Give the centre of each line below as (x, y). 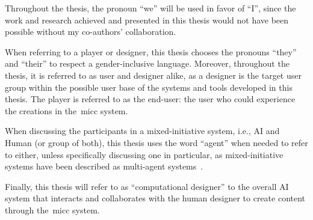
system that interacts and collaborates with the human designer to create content (155, 198)
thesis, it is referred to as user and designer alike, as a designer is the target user (153, 75)
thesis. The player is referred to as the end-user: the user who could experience (150, 99)
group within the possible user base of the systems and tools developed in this (149, 87)
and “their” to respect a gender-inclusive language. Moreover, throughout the (147, 63)
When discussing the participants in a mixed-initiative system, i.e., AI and (142, 131)
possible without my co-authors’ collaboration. (91, 32)
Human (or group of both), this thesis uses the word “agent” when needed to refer (156, 142)
